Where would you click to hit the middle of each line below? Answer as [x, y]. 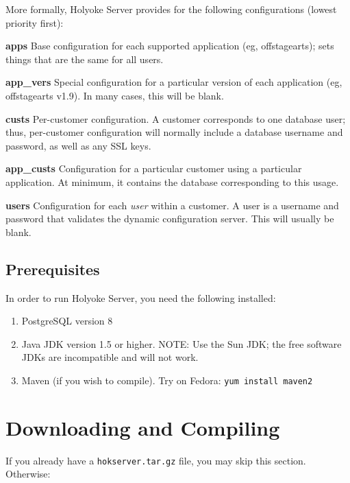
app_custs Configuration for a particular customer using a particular [154, 168]
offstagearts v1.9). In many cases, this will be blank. [115, 95]
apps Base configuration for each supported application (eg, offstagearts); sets [170, 46]
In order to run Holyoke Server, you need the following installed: [141, 297]
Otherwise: [28, 474]
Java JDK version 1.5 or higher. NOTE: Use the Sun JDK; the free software [182, 343]
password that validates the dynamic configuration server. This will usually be [170, 219]
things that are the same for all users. [85, 59]
